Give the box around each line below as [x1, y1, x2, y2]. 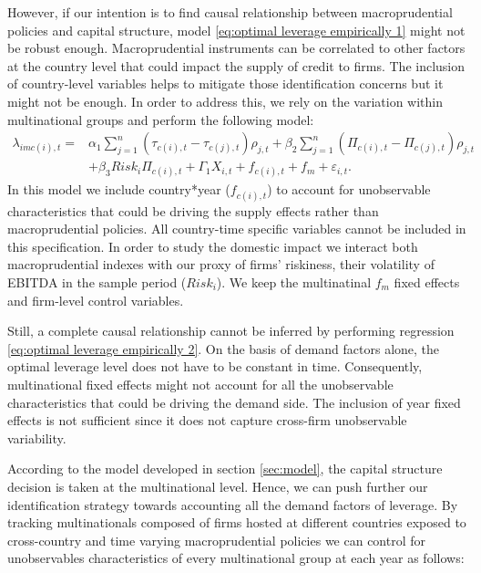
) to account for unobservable [267, 180, 431, 199]
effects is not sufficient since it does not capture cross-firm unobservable [7, 411, 407, 430]
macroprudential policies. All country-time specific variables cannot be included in [7, 219, 466, 238]
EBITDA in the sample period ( [7, 272, 187, 291]
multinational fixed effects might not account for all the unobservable [7, 374, 394, 393]
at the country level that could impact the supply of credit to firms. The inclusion [7, 56, 466, 75]
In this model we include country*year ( [7, 180, 230, 199]
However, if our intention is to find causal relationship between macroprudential [7, 3, 453, 21]
